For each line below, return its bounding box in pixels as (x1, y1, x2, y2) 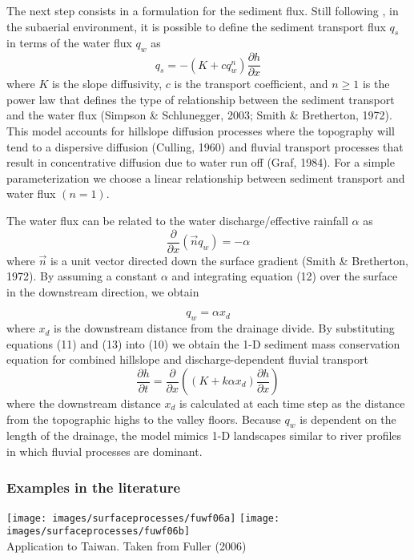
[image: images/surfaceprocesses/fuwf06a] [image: (6, 512, 280, 524)
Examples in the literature (6, 477, 181, 497)
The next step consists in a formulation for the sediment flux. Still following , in (6, 2, 399, 18)
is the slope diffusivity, (52, 75, 163, 92)
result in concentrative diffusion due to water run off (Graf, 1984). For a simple (6, 154, 395, 171)
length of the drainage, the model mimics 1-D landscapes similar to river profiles (6, 427, 402, 444)
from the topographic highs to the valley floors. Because (6, 410, 281, 427)
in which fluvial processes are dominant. (6, 443, 203, 459)
